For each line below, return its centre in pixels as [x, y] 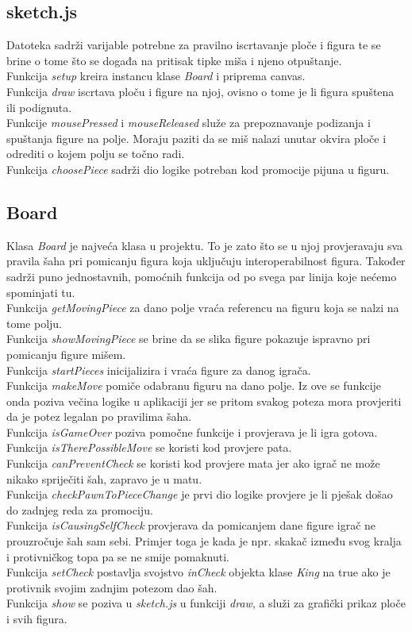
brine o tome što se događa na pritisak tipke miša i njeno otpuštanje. [174, 60]
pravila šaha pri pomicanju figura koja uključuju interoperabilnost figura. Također [206, 261]
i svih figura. [37, 619]
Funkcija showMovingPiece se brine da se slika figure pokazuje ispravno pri [189, 339]
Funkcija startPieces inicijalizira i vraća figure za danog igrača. [159, 370]
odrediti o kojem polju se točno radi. [96, 154]
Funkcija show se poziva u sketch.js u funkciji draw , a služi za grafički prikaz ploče [206, 603]
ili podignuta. [39, 107]
